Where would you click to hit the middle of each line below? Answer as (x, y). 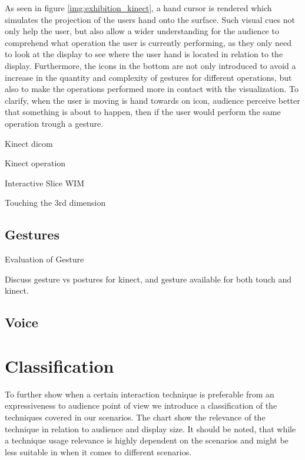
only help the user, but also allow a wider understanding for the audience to (142, 31)
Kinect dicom (29, 143)
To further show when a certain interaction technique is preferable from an (140, 394)
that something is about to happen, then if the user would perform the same (143, 112)
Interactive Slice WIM (44, 183)
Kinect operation (35, 163)
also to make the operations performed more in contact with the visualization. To (152, 89)
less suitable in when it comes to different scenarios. (98, 451)
